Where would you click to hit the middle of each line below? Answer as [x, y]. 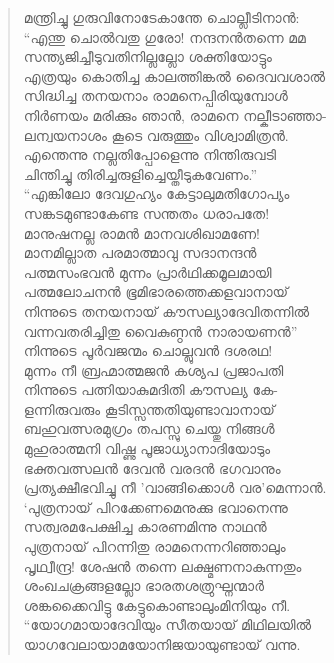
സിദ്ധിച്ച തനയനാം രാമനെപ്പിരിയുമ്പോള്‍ [155, 95]
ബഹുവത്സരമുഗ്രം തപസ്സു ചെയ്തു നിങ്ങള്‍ [149, 428]
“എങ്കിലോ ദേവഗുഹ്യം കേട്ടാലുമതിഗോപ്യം [156, 193]
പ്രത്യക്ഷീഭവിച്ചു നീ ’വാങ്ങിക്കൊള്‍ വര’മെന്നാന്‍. [175, 487]
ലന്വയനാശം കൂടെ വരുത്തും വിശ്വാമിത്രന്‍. [156, 134]
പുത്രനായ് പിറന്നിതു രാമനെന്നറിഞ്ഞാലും [154, 546]
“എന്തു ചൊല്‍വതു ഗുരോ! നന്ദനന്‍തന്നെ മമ [164, 36]
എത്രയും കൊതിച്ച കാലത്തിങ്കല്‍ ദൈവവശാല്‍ [174, 75]
